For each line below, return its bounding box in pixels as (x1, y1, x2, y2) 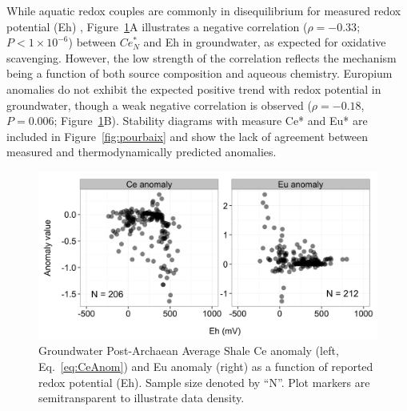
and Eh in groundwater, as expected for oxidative (143, 34, 386, 50)
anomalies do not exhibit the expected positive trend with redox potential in (6, 80, 381, 97)
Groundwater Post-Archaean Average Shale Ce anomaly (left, (38, 342, 339, 359)
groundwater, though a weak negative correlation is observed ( (6, 96, 312, 113)
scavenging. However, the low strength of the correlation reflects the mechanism (6, 49, 397, 66)
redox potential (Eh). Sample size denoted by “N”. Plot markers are (38, 373, 370, 390)
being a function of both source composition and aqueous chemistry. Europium (6, 65, 393, 82)
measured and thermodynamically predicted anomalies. (6, 143, 277, 160)
